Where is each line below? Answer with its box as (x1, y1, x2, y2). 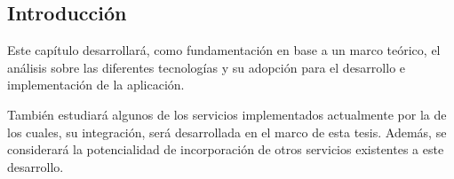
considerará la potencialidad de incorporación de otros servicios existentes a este (7, 140, 444, 159)
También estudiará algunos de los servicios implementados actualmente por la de (7, 105, 447, 123)
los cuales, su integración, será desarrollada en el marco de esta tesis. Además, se (7, 122, 447, 141)
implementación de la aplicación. (7, 75, 185, 94)
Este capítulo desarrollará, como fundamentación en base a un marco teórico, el (7, 41, 441, 59)
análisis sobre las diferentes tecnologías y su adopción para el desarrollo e (7, 58, 406, 76)
